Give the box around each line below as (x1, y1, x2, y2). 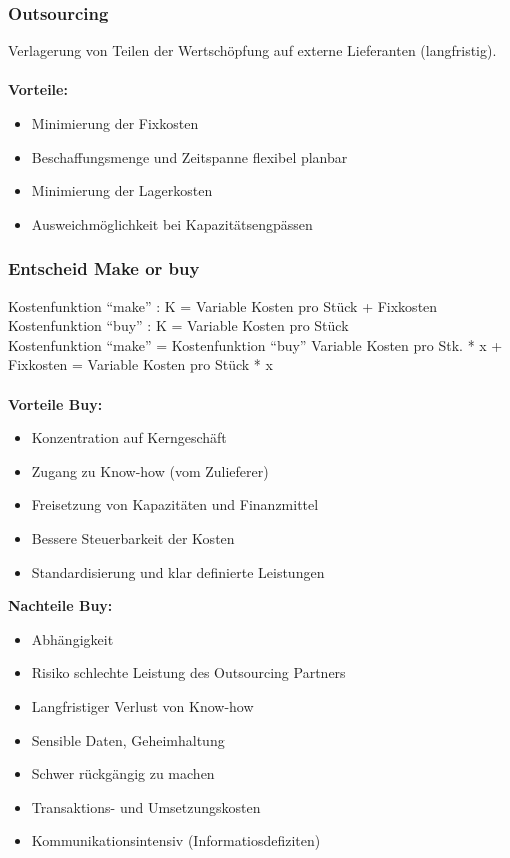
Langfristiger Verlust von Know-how (31, 695, 254, 716)
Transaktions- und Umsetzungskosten (31, 796, 261, 817)
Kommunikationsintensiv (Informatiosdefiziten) (31, 830, 321, 851)
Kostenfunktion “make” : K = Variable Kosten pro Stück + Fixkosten (8, 295, 438, 316)
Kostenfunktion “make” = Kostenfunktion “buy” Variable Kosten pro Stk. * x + (8, 334, 503, 355)
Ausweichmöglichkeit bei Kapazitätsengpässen (31, 213, 313, 234)
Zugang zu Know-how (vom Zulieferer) (31, 460, 269, 481)
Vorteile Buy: (8, 393, 103, 414)
